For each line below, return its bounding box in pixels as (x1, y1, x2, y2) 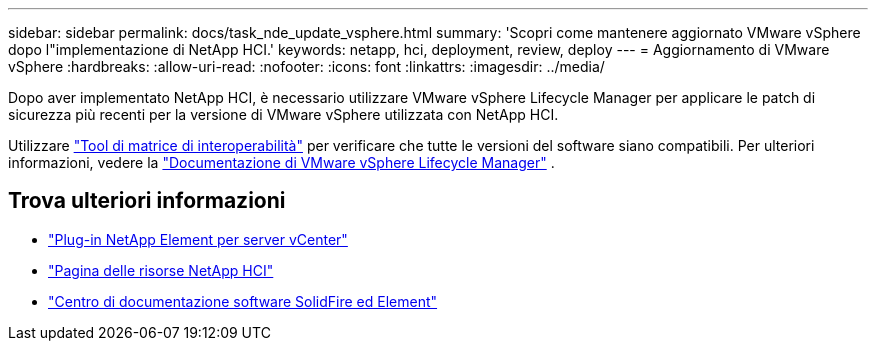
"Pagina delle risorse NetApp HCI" (48, 261, 274, 279)
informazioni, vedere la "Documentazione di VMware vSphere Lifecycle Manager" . (8, 154, 555, 171)
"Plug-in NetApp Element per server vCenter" (48, 230, 348, 248)
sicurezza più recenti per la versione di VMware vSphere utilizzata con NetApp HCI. (8, 106, 559, 123)
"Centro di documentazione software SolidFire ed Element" (48, 292, 438, 310)
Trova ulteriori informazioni (8, 188, 286, 214)
